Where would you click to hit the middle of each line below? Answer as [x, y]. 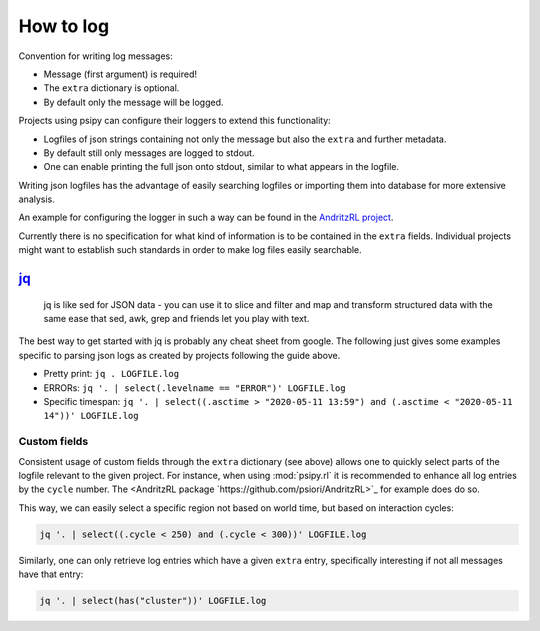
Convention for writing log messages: [96, 56]
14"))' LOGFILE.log [91, 416]
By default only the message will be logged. [133, 102]
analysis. [36, 199]
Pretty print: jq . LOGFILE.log [111, 374]
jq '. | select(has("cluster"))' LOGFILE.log [153, 601]
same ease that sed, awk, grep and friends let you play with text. [176, 319]
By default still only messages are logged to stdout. [149, 152]
